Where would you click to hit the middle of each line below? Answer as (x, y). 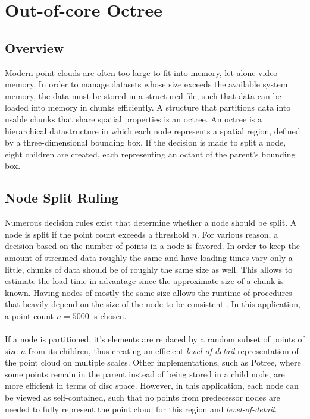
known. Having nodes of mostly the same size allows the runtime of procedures (148, 292)
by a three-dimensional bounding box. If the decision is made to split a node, (145, 142)
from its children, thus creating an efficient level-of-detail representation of (163, 350)
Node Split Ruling (62, 198)
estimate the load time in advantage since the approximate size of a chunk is (144, 281)
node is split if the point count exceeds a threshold (97, 234)
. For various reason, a (237, 234)
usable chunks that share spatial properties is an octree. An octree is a (133, 119)
